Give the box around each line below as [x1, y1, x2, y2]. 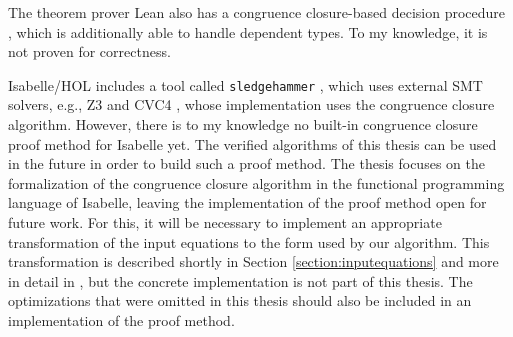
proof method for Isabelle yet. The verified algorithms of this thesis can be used [8, 133, 497, 154]
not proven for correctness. [8, 41, 171, 62]
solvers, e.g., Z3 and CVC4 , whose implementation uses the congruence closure [8, 94, 495, 115]
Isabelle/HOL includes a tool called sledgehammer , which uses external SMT [8, 74, 483, 95]
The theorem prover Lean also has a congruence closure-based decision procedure [8, 2, 506, 22]
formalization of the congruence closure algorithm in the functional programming [8, 172, 505, 193]
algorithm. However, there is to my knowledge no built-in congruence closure [8, 114, 478, 135]
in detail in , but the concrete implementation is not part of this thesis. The [8, 270, 473, 291]
